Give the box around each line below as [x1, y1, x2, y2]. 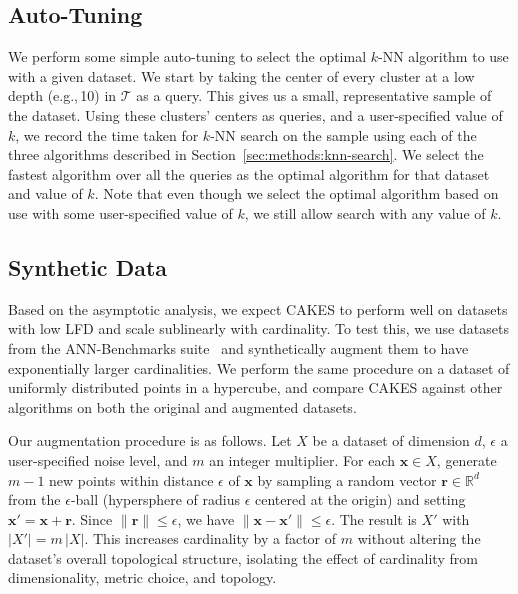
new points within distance [49, 469, 214, 490]
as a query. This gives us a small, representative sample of [136, 85, 492, 106]
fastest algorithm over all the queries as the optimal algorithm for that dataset [8, 163, 490, 184]
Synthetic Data [8, 251, 168, 282]
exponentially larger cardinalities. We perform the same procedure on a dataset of [8, 357, 510, 378]
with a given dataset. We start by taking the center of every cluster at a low [8, 65, 475, 86]
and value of [8, 183, 83, 204]
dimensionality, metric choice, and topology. [8, 567, 277, 588]
